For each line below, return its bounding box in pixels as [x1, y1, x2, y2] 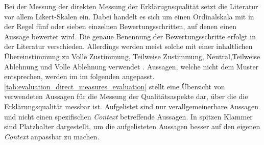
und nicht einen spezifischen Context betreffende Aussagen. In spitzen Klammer [4, 111, 253, 122]
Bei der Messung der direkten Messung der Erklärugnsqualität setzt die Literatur [4, 1, 258, 11]
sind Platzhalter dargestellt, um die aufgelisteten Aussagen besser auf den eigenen [4, 121, 260, 132]
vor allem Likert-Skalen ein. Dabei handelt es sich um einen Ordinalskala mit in [4, 11, 254, 21]
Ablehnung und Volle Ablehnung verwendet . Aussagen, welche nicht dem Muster [4, 61, 259, 71]
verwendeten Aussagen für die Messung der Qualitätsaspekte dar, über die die [4, 91, 248, 102]
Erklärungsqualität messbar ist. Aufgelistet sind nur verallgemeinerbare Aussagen [4, 101, 259, 111]
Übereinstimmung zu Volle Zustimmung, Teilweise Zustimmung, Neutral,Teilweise [4, 51, 260, 61]
